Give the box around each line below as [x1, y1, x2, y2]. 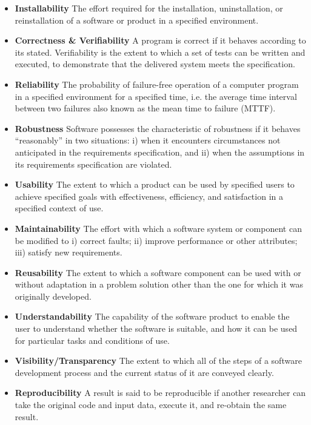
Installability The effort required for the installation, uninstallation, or [15, 2, 283, 14]
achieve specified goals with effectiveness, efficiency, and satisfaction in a [15, 189, 283, 202]
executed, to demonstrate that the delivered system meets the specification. [15, 58, 295, 70]
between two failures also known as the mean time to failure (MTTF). [15, 102, 276, 114]
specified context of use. [15, 202, 104, 214]
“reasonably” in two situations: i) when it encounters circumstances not [15, 134, 281, 147]
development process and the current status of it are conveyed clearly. [15, 366, 274, 378]
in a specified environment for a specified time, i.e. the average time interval [15, 90, 297, 102]
